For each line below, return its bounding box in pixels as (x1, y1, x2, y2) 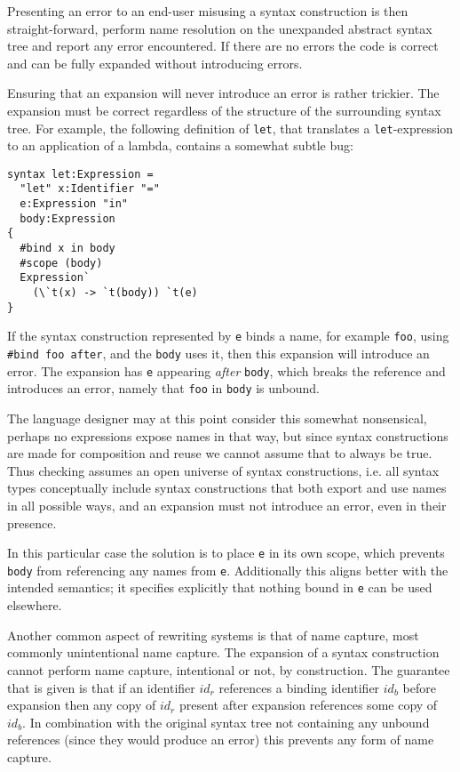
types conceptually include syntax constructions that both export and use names (7, 478, 447, 497)
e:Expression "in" (20, 197, 129, 211)
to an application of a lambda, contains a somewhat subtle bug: (7, 136, 353, 155)
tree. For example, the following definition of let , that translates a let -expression (7, 118, 454, 137)
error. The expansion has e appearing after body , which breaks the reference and (7, 361, 446, 380)
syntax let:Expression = (7, 167, 154, 181)
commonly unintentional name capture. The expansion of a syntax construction (7, 643, 440, 662)
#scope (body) (20, 256, 103, 269)
